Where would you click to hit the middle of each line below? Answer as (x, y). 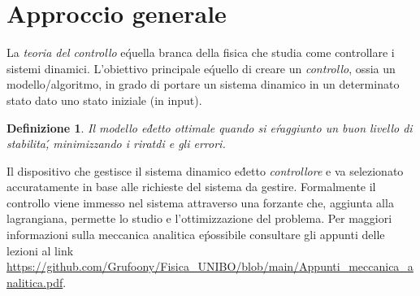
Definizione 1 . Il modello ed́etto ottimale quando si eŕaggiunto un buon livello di (210, 127)
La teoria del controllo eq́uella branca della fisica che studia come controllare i (201, 52)
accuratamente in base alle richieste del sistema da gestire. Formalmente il (191, 187)
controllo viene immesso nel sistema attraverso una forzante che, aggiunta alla (200, 202)
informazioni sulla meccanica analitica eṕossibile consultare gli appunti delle (196, 235)
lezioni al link (40, 250)
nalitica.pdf (35, 282)
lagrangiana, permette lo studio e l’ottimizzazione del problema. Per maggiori (199, 218)
